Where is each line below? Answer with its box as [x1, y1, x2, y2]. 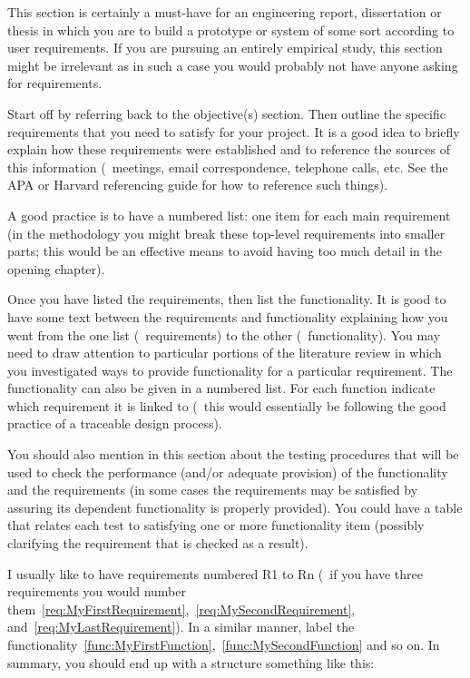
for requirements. [7, 74, 103, 93]
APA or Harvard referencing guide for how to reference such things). [7, 175, 388, 194]
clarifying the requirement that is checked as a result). [7, 534, 308, 553]
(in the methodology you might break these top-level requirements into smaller [7, 223, 446, 242]
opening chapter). [7, 259, 105, 278]
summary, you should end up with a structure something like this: [7, 653, 375, 672]
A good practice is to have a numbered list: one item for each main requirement [7, 205, 451, 224]
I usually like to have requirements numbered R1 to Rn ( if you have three [7, 564, 424, 583]
